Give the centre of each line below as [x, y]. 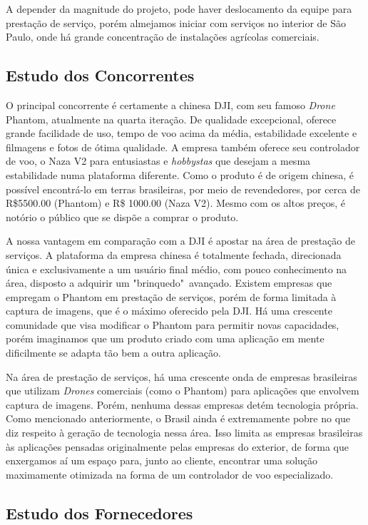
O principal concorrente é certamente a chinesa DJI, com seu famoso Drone [170, 105]
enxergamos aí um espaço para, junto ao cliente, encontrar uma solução [162, 460]
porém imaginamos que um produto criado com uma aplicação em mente [165, 338]
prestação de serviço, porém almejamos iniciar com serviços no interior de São [176, 22]
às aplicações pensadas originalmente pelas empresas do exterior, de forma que [177, 446]
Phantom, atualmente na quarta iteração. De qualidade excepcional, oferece [171, 119]
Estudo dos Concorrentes [100, 75]
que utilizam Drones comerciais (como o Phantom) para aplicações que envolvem [183, 391]
